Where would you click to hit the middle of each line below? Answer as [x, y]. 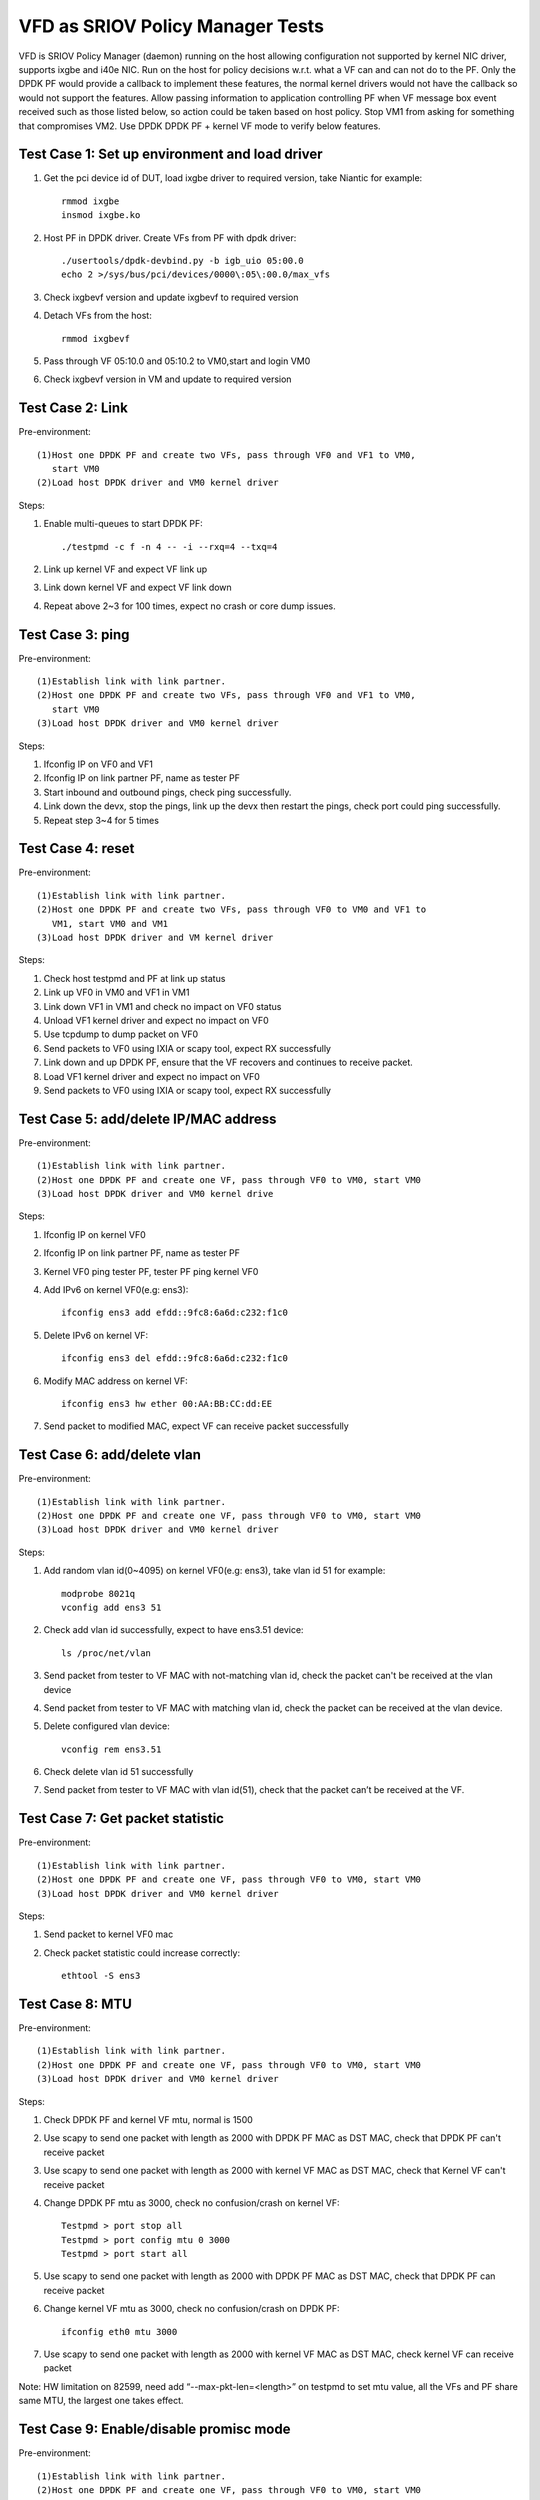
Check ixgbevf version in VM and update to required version [167, 379]
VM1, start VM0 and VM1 [110, 923]
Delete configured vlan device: [106, 1726]
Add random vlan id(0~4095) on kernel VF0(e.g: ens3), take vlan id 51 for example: [214, 1571]
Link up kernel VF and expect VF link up [125, 569]
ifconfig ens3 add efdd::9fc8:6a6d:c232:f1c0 [175, 1313]
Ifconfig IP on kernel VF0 [95, 1234]
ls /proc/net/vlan [106, 1653]
